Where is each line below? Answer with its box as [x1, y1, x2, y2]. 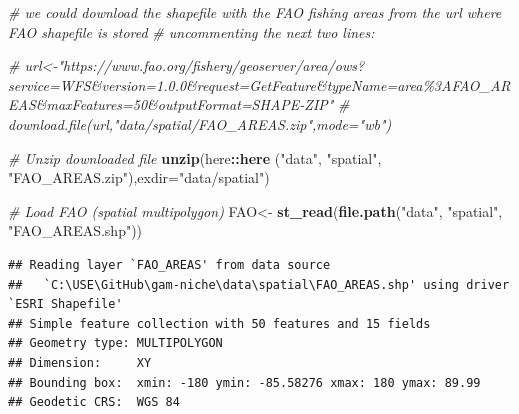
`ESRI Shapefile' [8, 297, 123, 312]
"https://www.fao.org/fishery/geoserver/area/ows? [57, 55, 365, 76]
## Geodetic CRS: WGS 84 [8, 395, 180, 410]
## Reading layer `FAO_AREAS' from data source [8, 257, 331, 272]
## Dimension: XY [8, 355, 152, 370]
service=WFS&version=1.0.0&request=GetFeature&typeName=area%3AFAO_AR [8, 74, 511, 95]
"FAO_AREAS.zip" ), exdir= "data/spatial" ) [8, 167, 270, 188]
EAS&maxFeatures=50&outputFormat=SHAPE [8, 94, 300, 115]
